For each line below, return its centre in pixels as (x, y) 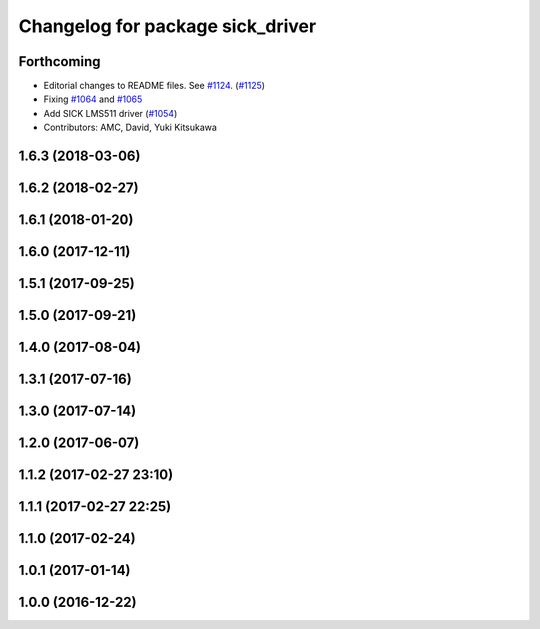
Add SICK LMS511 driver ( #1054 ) (110, 113)
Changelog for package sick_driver (167, 26)
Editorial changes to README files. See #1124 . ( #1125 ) (154, 86)
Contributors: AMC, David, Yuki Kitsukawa (130, 127)
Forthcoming (59, 61)
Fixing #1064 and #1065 (93, 99)
